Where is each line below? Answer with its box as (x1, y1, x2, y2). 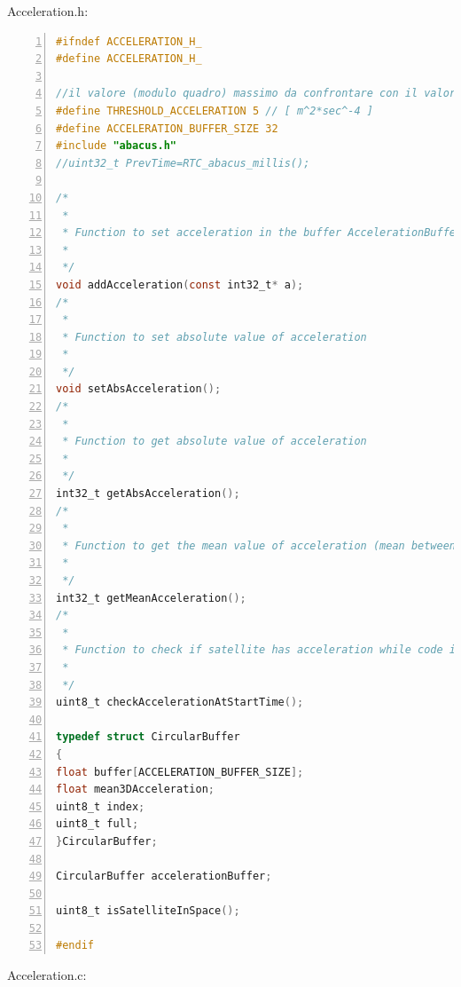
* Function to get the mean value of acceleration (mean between (62, 539, 457, 552)
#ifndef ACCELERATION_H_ (56, 35, 202, 48)
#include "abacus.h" (56, 139, 177, 153)
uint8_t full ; (56, 817, 139, 831)
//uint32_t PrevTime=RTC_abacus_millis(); (56, 156, 310, 170)
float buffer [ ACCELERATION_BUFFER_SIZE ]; (56, 765, 304, 778)
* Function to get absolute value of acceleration (62, 435, 367, 448)
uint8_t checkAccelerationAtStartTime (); (56, 696, 304, 709)
